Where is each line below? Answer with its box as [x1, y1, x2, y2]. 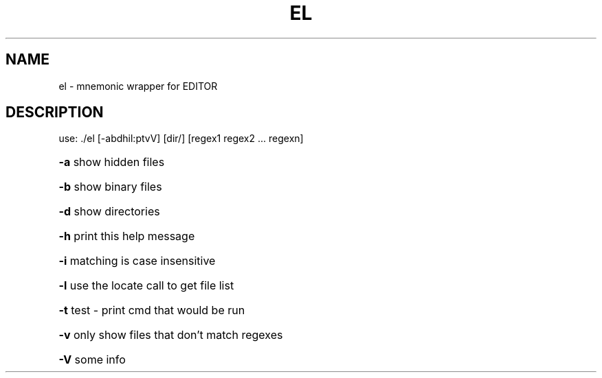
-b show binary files [58, 180, 162, 194]
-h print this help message [58, 229, 195, 244]
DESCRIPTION [5, 104, 104, 121]
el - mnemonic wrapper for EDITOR [58, 80, 218, 92]
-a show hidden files [58, 155, 165, 169]
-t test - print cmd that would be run [58, 303, 245, 318]
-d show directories [58, 204, 160, 219]
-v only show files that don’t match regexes [58, 328, 283, 342]
